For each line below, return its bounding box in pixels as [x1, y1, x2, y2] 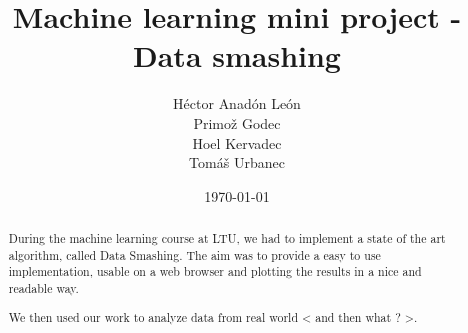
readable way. [8, 280, 79, 297]
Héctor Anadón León [173, 93, 301, 114]
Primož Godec [193, 112, 281, 133]
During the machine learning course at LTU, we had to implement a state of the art [8, 230, 446, 247]
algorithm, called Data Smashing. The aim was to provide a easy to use [8, 246, 381, 263]
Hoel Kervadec [192, 132, 282, 153]
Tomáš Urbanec [189, 152, 285, 173]
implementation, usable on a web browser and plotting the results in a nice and [8, 263, 422, 280]
